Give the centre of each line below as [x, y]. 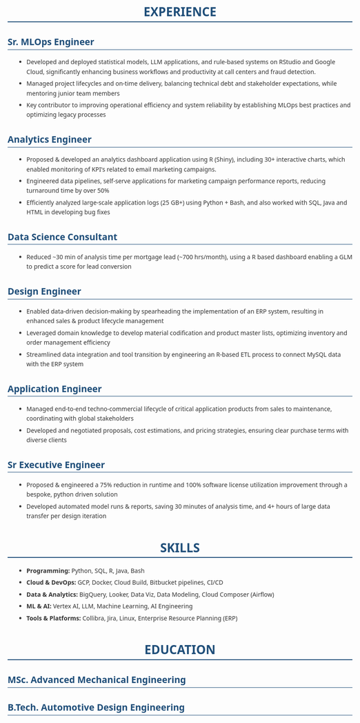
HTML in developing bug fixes [68, 212]
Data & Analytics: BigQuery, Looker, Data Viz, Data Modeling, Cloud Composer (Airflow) [150, 594]
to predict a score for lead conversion [79, 267]
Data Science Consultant [63, 237]
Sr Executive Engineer [57, 464]
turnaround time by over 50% [68, 191]
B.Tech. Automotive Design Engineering [97, 707]
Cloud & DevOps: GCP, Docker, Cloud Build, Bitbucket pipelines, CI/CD [125, 582]
